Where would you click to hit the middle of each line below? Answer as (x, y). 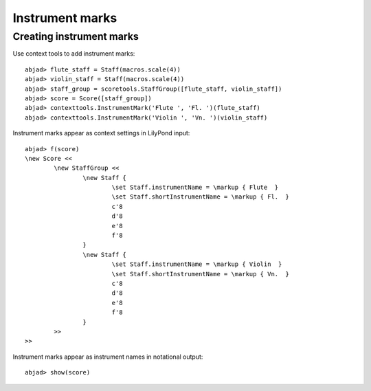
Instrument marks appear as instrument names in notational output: (108, 357)
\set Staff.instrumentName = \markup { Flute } (195, 188)
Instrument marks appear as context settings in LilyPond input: (101, 133)
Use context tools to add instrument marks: (74, 54)
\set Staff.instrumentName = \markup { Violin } (197, 264)
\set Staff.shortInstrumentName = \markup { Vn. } (201, 274)
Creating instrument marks (76, 36)
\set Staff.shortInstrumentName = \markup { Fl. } (201, 197)
